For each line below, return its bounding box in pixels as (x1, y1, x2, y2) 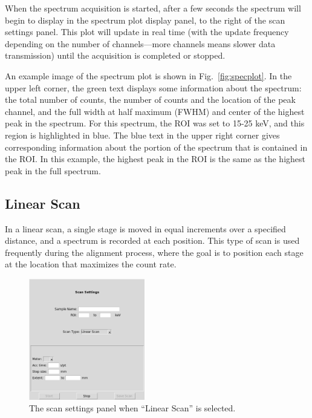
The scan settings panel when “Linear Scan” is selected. (29, 402, 236, 414)
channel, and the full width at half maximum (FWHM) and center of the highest (5, 105, 305, 117)
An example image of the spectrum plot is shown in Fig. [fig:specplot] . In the (5, 69, 292, 82)
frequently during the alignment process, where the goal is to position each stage (5, 246, 304, 258)
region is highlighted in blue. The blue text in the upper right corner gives (5, 128, 280, 141)
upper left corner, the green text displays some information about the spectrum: (5, 81, 302, 94)
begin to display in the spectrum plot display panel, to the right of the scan (5, 13, 285, 26)
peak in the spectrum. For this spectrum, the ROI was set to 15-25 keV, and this (5, 117, 305, 129)
